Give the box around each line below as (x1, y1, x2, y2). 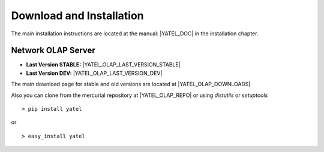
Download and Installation (11, 9, 144, 22)
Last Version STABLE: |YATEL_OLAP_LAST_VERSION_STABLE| (26, 61, 181, 68)
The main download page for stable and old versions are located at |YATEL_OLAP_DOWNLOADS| (11, 81, 251, 88)
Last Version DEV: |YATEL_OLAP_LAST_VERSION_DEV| (26, 69, 163, 77)
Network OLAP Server (11, 45, 95, 56)
